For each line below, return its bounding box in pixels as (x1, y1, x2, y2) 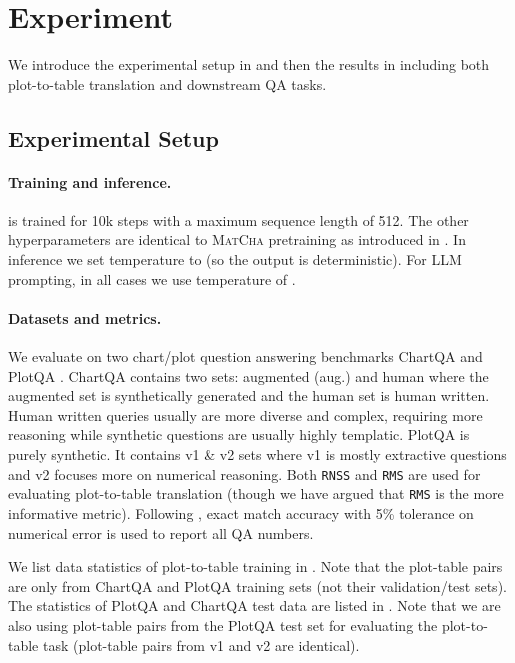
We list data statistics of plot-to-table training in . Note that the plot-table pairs (8, 556, 503, 577)
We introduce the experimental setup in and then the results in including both (8, 54, 490, 75)
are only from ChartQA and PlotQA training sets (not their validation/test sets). (8, 575, 507, 596)
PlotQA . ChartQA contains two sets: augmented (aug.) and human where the (8, 365, 489, 386)
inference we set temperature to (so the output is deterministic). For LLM (8, 249, 462, 270)
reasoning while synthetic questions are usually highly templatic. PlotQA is (8, 424, 470, 445)
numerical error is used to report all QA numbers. (8, 522, 314, 543)
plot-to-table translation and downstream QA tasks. (8, 73, 327, 94)
